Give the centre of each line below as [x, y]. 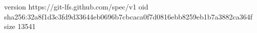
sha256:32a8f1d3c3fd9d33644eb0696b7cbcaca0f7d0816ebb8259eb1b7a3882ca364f [128, 16]
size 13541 [20, 26]
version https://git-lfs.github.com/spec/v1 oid [76, 6]
